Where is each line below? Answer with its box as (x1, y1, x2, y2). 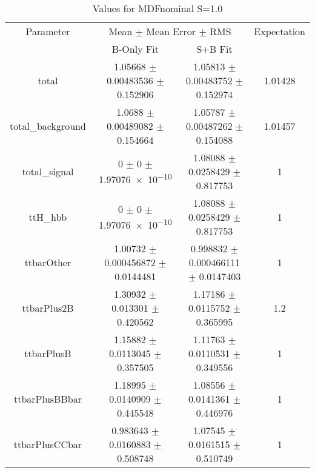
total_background (10, 119, 86, 133)
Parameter (25, 24, 70, 38)
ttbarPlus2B (22, 301, 74, 315)
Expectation (254, 24, 305, 38)
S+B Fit (196, 42, 233, 56)
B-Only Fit (111, 42, 159, 56)
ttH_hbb (28, 210, 67, 224)
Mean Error (146, 24, 196, 38)
